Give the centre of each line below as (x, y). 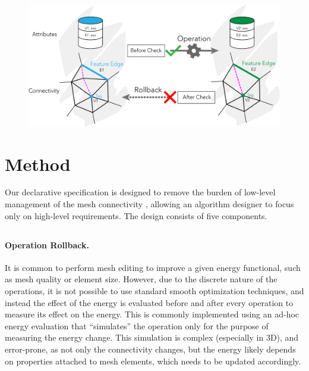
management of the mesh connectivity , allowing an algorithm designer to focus (149, 204)
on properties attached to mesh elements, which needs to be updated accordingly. (153, 361)
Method (38, 163)
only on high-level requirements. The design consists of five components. (136, 215)
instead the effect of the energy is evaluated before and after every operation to (149, 302)
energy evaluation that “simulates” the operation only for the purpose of (137, 325)
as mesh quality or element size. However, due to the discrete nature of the (141, 279)
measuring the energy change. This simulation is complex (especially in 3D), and (152, 337)
